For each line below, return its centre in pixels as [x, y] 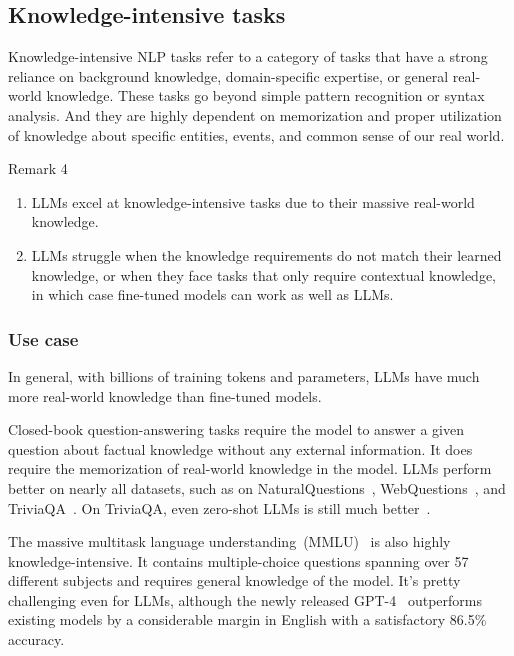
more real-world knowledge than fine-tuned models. [165, 395]
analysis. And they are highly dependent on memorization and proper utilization [255, 114]
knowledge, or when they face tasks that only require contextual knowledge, [264, 274]
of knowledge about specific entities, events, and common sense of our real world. [256, 134]
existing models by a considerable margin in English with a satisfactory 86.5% [247, 619]
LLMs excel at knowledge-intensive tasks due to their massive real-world [253, 201]
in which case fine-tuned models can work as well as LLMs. [212, 294]
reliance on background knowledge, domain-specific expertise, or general [228, 75]
